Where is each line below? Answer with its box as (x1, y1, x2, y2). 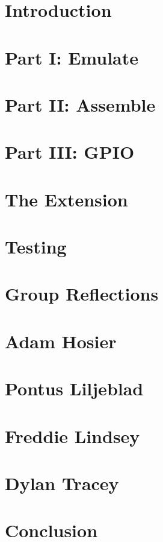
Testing (5, 234, 67, 259)
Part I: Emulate (5, 45, 138, 69)
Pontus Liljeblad (5, 376, 144, 401)
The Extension (5, 187, 128, 211)
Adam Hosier (5, 328, 117, 353)
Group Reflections (5, 281, 159, 306)
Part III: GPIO (5, 139, 135, 164)
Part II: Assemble (5, 92, 156, 116)
